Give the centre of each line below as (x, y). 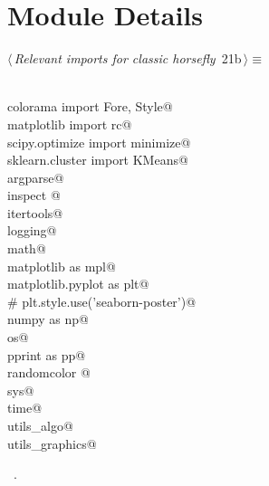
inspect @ (34, 195)
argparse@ (36, 177)
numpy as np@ (48, 319)
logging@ (32, 230)
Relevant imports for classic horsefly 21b (128, 58)
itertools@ (35, 212)
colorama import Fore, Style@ (90, 106)
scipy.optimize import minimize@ (99, 142)
